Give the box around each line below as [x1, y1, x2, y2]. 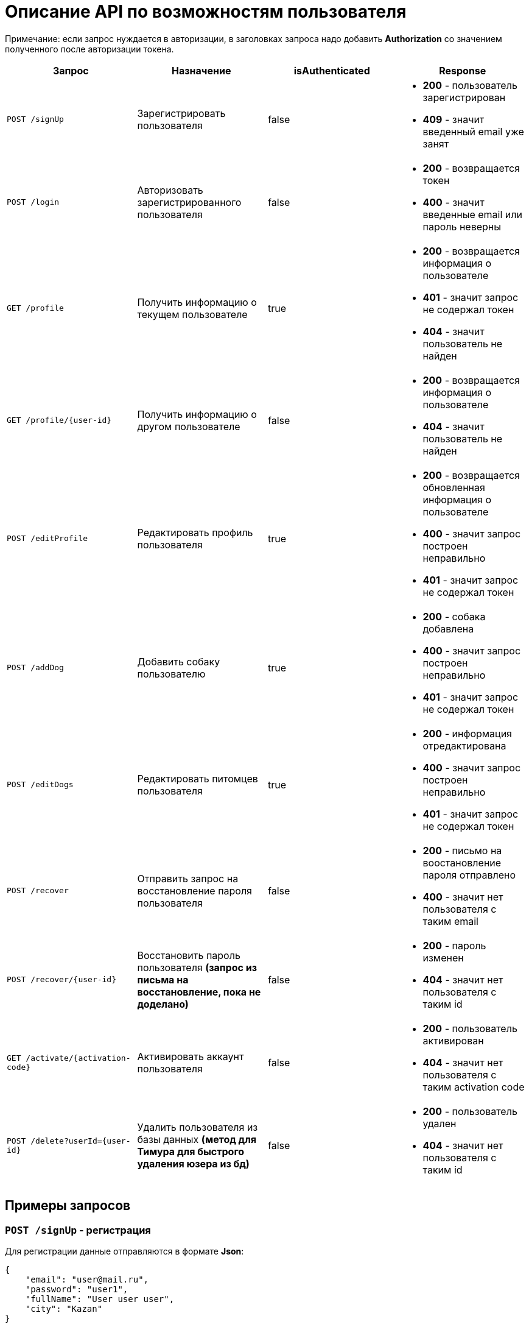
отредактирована [422, 739, 506, 752]
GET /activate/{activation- [7, 1053, 131, 1063]
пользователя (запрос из [137, 961, 257, 974]
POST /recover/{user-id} [7, 975, 117, 985]
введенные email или [422, 208, 522, 221]
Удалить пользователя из [137, 1120, 258, 1133]
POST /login [7, 197, 60, 207]
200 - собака [422, 610, 486, 623]
